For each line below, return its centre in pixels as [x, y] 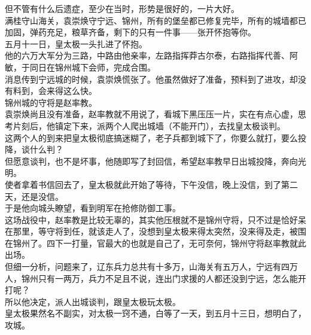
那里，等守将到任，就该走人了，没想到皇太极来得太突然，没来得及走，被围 [159, 231]
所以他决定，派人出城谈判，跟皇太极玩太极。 [93, 301]
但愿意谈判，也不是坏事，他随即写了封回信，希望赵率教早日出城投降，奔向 [151, 161]
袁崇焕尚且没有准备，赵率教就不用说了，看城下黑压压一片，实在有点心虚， [151, 114]
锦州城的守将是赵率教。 [51, 102]
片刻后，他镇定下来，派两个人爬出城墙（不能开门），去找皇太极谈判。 [149, 125]
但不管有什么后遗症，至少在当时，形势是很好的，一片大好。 [122, 8]
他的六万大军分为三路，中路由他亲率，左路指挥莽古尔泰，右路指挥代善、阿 [151, 55]
